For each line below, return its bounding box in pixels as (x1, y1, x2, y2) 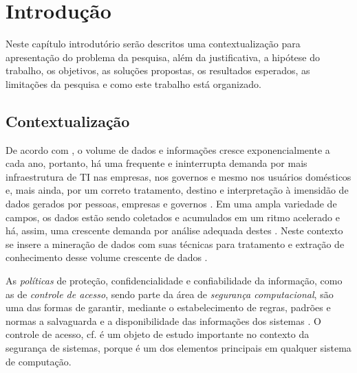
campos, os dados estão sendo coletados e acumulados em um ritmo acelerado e (6, 210, 340, 224)
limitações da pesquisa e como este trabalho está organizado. (6, 76, 261, 91)
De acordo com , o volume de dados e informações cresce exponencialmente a (6, 142, 330, 157)
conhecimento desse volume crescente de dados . (6, 250, 208, 264)
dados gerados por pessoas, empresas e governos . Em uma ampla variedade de (6, 196, 337, 211)
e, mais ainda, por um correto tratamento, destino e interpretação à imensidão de (6, 183, 349, 197)
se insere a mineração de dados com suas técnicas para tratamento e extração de (6, 236, 345, 251)
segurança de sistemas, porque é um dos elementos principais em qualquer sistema (6, 341, 351, 355)
